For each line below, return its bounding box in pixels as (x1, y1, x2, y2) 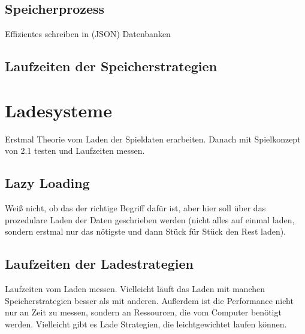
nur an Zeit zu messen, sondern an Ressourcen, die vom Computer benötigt (5, 306, 282, 318)
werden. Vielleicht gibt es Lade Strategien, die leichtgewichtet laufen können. (5, 317, 287, 330)
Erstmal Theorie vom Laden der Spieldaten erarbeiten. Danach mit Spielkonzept (5, 132, 301, 145)
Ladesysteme (5, 98, 112, 122)
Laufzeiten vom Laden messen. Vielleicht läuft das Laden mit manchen (5, 283, 265, 295)
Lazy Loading (5, 174, 90, 192)
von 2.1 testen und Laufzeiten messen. (5, 144, 145, 157)
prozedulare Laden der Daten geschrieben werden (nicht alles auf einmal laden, (5, 213, 295, 226)
